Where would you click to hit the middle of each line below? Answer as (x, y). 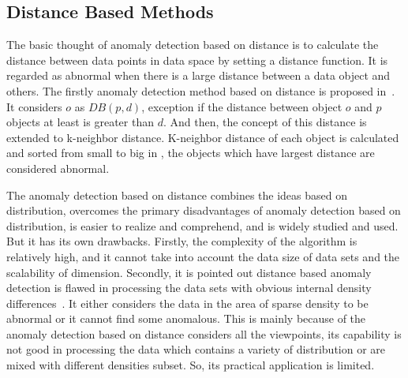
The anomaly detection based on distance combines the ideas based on (177, 195)
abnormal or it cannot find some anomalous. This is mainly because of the (186, 318)
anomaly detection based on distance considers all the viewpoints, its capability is (204, 333)
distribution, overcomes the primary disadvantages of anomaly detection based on (204, 210)
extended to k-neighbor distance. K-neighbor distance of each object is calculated (203, 137)
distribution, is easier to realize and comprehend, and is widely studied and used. (202, 225)
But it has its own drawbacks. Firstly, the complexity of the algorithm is (182, 241)
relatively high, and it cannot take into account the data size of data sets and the (203, 256)
